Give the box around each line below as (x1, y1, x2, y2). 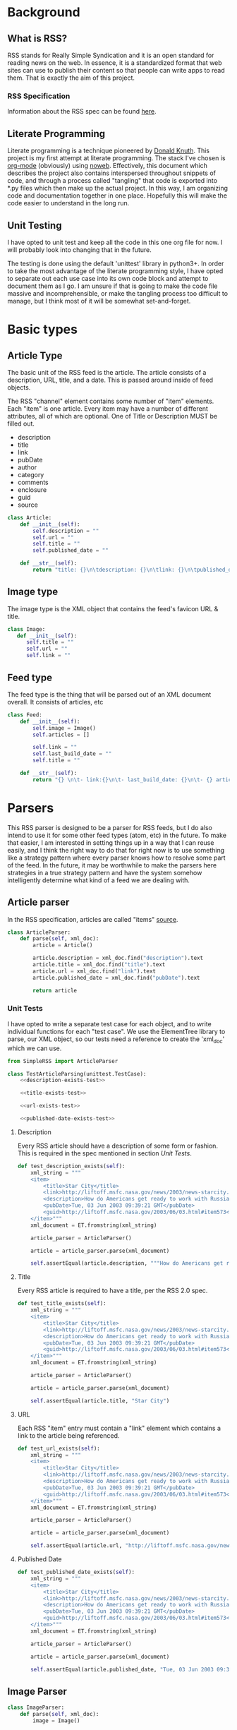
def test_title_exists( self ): (17, 1300, 107, 1307)
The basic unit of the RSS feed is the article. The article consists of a (7, 368, 207, 376)
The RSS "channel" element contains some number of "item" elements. (7, 397, 214, 405)
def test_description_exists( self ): (17, 1163, 126, 1170)
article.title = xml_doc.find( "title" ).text (32, 961, 166, 968)
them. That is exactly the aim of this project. (7, 73, 135, 82)
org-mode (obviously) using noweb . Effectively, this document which (7, 162, 208, 170)
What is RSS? (7, 32, 68, 44)
